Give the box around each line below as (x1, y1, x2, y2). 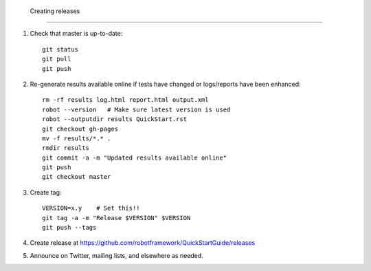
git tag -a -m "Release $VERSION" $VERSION (42, 214, 191, 221)
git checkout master (42, 173, 111, 181)
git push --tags (42, 224, 97, 232)
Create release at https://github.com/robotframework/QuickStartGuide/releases (30, 239, 256, 247)
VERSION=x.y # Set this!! (42, 204, 140, 213)
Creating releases (30, 7, 80, 15)
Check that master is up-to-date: (30, 30, 123, 38)
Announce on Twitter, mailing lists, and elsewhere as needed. (30, 251, 204, 259)
